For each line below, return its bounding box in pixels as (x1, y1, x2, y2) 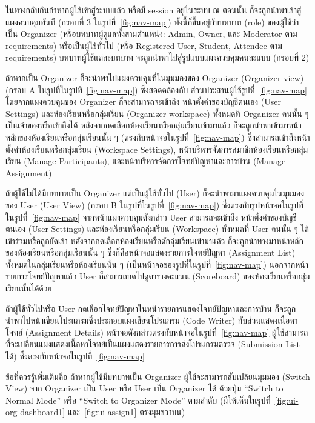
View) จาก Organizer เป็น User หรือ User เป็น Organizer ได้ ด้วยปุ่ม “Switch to (5, 382, 283, 395)
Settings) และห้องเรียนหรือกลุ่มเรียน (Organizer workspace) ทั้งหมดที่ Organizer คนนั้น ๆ (5, 107, 309, 119)
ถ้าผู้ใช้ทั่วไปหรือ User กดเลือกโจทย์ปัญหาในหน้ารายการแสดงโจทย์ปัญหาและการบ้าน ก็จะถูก (5, 302, 296, 315)
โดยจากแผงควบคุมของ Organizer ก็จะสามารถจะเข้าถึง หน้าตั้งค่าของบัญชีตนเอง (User (5, 95, 282, 108)
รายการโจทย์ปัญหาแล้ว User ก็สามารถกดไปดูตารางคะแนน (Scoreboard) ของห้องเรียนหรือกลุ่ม (5, 270, 310, 282)
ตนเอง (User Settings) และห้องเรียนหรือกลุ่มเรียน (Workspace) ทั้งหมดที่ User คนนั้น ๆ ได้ (5, 222, 309, 235)
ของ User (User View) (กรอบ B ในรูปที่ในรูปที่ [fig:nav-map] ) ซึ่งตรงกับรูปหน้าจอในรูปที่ (5, 198, 303, 211)
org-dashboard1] (5, 405, 65, 418)
